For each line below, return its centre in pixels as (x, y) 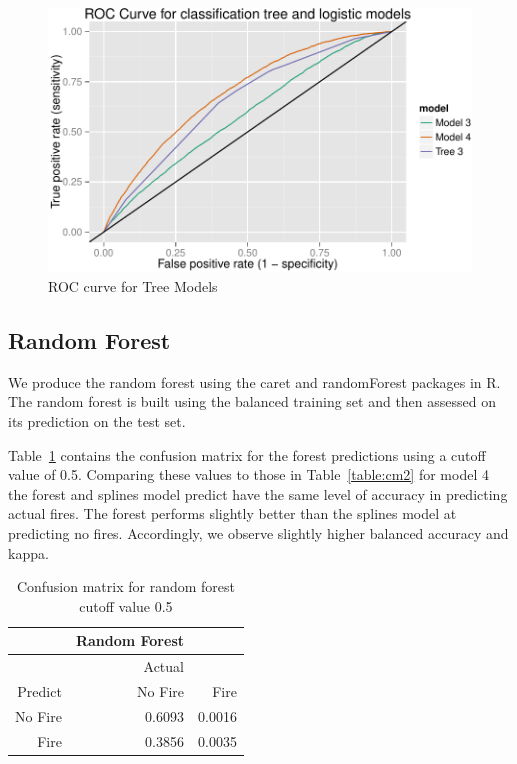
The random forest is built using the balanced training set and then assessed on (252, 401)
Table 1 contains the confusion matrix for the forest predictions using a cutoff (247, 454)
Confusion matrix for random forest (126, 586)
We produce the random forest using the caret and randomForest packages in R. (254, 381)
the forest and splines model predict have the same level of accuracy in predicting (258, 493)
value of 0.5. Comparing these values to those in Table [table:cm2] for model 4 (248, 474)
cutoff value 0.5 (126, 605)
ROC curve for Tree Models (133, 285)
